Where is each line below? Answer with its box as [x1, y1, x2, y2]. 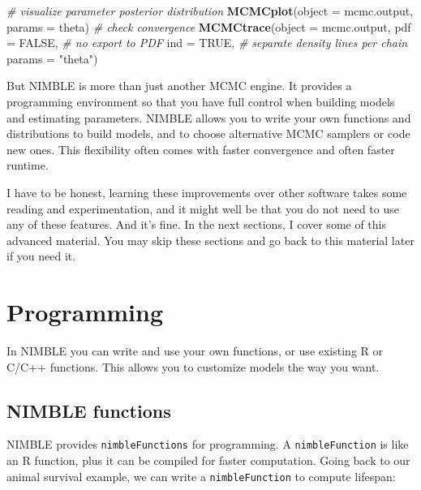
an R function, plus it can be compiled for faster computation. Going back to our [6, 452, 410, 469]
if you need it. [6, 247, 76, 264]
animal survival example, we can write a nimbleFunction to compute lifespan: [6, 467, 396, 484]
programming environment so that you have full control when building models [6, 92, 395, 110]
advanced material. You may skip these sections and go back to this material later [6, 231, 415, 248]
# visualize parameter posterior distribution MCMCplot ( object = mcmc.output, [6, 2, 414, 19]
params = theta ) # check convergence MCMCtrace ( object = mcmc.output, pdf [6, 18, 411, 35]
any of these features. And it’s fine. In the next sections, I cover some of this [6, 216, 387, 233]
